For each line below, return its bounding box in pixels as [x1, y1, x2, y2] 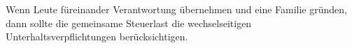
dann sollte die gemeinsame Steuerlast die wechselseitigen [6, 15, 252, 30]
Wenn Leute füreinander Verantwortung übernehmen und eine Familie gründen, [6, 2, 347, 16]
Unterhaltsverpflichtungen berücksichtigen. [6, 29, 188, 44]
